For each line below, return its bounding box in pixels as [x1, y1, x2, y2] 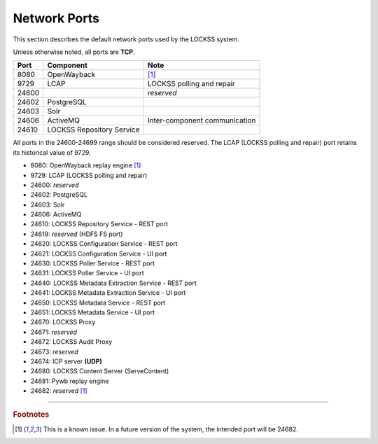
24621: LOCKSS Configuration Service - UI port [30, 249, 167, 258]
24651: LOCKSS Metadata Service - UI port [30, 308, 155, 317]
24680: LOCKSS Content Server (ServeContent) [30, 367, 169, 375]
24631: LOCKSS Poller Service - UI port [30, 269, 144, 277]
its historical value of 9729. [13, 148, 91, 157]
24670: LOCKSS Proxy [30, 318, 96, 326]
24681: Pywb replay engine [30, 377, 109, 385]
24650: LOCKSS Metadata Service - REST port [30, 298, 166, 307]
